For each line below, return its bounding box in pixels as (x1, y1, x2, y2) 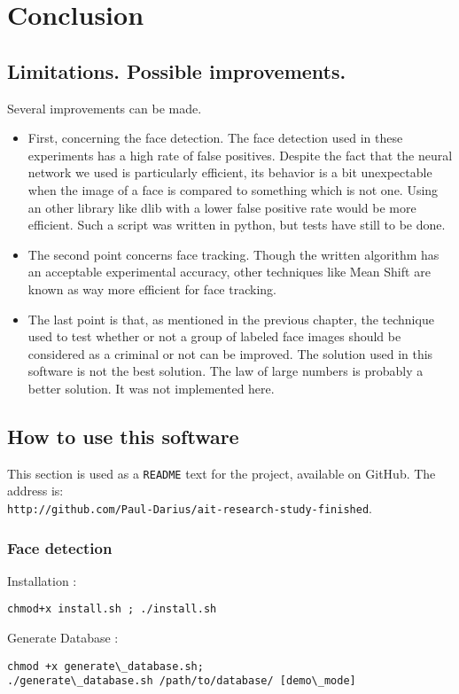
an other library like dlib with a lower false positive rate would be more (27, 198, 416, 216)
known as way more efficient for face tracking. (27, 279, 276, 298)
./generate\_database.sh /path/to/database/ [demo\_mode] (7, 675, 356, 688)
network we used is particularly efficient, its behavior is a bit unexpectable (27, 163, 432, 182)
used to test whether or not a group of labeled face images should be (27, 327, 401, 346)
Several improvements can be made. (7, 98, 202, 117)
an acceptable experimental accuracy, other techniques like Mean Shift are (27, 262, 431, 281)
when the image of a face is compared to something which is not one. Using (27, 180, 439, 199)
